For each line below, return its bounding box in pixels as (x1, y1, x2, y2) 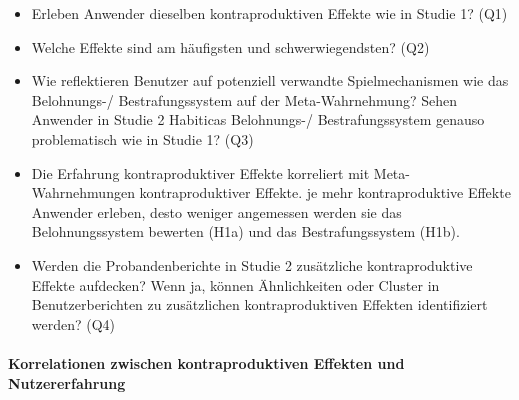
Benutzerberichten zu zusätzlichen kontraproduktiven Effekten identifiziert (31, 294, 488, 315)
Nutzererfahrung (8, 372, 126, 393)
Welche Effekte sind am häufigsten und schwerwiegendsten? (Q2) (31, 36, 430, 57)
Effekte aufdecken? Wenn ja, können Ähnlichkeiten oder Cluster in (31, 274, 440, 295)
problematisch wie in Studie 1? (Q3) (31, 128, 254, 149)
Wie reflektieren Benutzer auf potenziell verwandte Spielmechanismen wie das (31, 70, 509, 91)
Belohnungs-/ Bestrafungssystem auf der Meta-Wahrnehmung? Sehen (31, 89, 457, 110)
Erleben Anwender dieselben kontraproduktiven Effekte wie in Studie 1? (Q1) (31, 3, 508, 23)
